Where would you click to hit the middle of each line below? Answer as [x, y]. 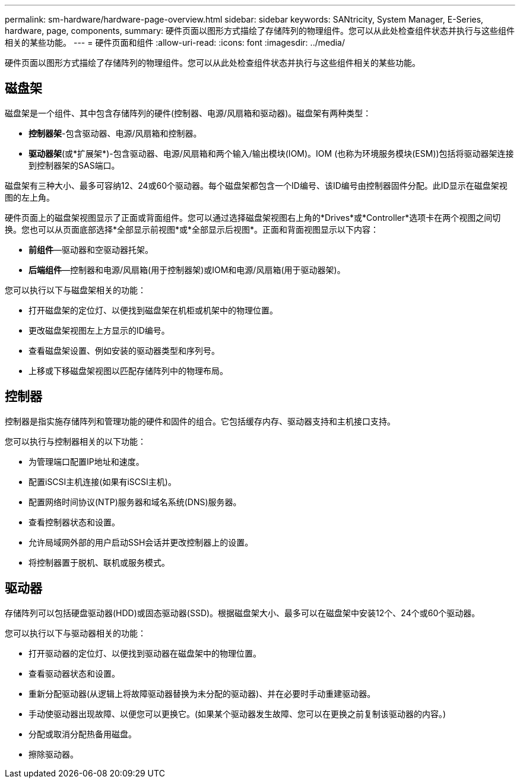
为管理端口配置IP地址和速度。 [86, 461]
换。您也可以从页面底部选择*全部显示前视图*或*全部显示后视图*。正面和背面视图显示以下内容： [192, 229]
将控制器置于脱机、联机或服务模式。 [99, 562]
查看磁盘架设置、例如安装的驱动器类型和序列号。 [124, 350]
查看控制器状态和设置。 [74, 522]
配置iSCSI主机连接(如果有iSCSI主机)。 [102, 481]
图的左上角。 [30, 197]
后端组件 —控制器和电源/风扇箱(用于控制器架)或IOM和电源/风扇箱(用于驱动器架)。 [187, 270]
